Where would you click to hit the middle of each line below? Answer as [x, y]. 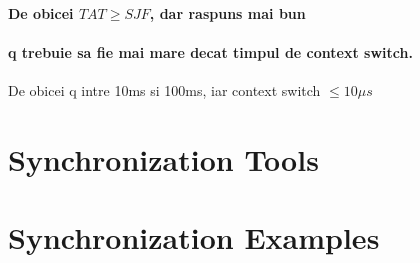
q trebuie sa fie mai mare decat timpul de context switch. [210, 51]
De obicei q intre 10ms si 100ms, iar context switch [164, 89]
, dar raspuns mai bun [227, 12]
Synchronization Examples [194, 237]
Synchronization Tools [163, 158]
